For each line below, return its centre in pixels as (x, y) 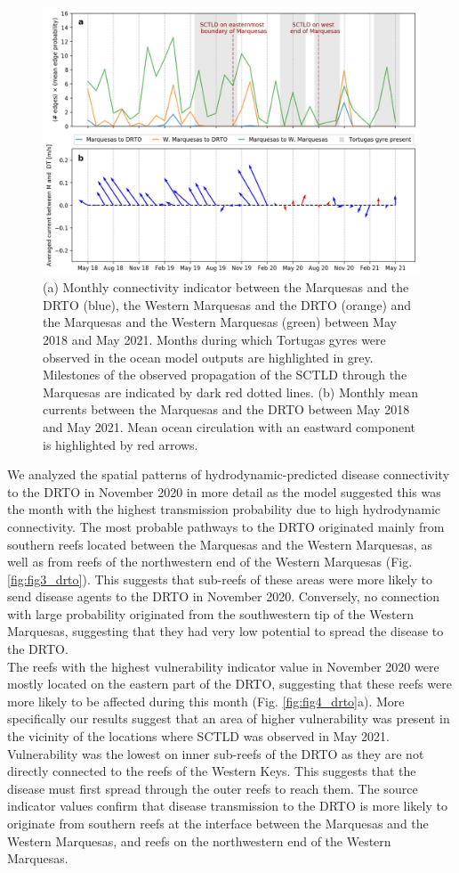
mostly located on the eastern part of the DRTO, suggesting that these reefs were (229, 684)
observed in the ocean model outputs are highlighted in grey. (208, 357)
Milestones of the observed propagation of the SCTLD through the (225, 375)
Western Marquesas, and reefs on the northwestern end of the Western (199, 840)
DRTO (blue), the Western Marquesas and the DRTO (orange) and (227, 304)
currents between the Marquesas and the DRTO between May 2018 (226, 409)
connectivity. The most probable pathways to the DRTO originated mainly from (226, 526)
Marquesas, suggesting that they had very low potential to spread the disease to (225, 631)
